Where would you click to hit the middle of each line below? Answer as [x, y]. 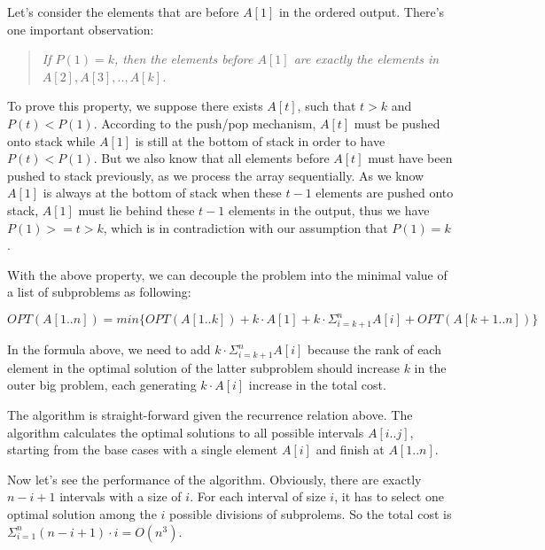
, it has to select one [389, 496]
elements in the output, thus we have [329, 209]
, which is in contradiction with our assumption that [245, 227]
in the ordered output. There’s [362, 12]
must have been [410, 158]
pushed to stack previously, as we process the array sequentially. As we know [216, 175]
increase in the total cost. [317, 385]
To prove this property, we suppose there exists [135, 106]
